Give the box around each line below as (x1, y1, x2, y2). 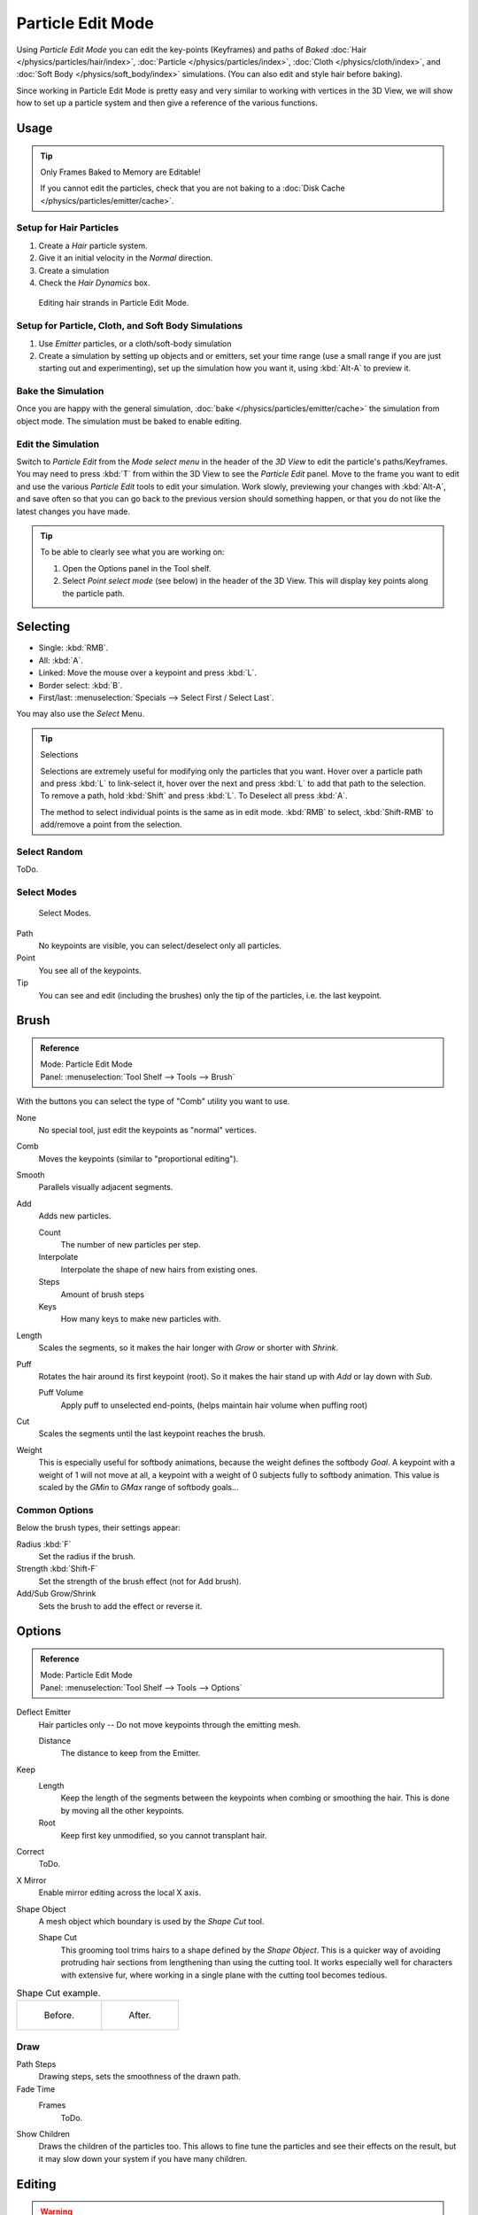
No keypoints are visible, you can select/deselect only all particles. (38, 940, 282, 951)
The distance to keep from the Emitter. (60, 1748, 201, 1759)
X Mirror (16, 1875, 47, 1885)
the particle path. (62, 587, 125, 598)
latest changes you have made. (16, 506, 130, 517)
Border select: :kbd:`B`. (38, 680, 123, 690)
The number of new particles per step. (60, 1240, 201, 1250)
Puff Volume (38, 1387, 84, 1398)
